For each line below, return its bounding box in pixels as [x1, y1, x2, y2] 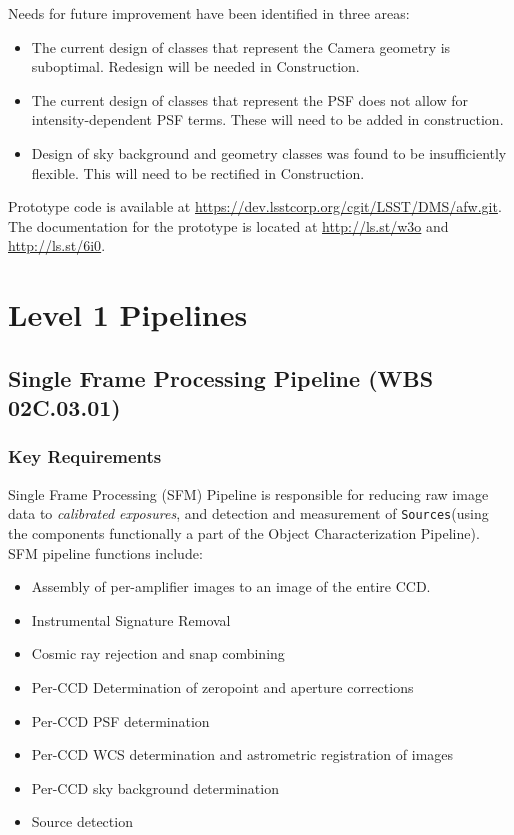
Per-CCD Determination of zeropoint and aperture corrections [31, 676, 414, 697]
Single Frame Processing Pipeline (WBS [8, 362, 434, 393]
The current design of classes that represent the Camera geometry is [31, 36, 451, 57]
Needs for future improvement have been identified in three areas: [8, 3, 410, 23]
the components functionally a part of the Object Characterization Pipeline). [8, 522, 480, 543]
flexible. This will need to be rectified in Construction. [31, 162, 365, 183]
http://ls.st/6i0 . [8, 235, 106, 256]
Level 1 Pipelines [8, 294, 248, 335]
